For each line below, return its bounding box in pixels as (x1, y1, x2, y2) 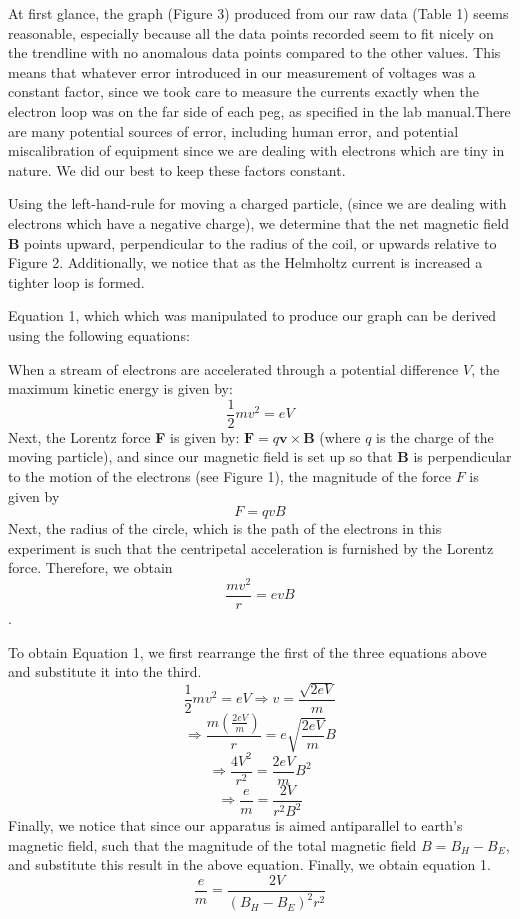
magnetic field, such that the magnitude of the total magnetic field (8, 834, 417, 855)
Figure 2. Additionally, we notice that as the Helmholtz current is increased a (8, 252, 483, 273)
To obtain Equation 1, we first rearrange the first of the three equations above (8, 641, 487, 662)
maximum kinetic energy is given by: (8, 378, 233, 399)
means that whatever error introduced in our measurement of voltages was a (8, 61, 476, 82)
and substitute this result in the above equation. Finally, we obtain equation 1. (8, 854, 491, 875)
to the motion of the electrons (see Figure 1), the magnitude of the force (8, 465, 451, 486)
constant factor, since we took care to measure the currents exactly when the (8, 81, 479, 102)
